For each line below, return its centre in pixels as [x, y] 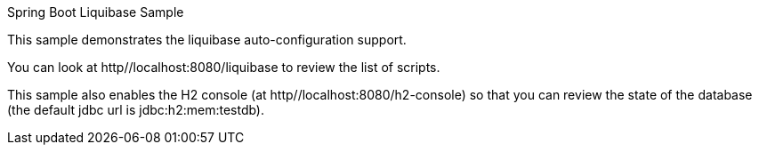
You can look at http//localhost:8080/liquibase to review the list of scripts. [224, 67]
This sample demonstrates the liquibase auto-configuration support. [207, 40]
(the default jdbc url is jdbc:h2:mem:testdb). [136, 110]
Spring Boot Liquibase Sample [96, 12]
